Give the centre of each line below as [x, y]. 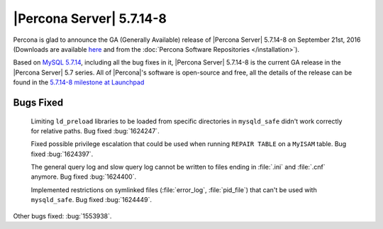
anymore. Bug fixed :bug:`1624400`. [84, 177]
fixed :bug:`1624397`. [62, 154]
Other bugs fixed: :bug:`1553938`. [62, 216]
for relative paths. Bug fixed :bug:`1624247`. [95, 130]
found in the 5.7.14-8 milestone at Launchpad [79, 82]
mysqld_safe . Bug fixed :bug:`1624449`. [91, 200]
